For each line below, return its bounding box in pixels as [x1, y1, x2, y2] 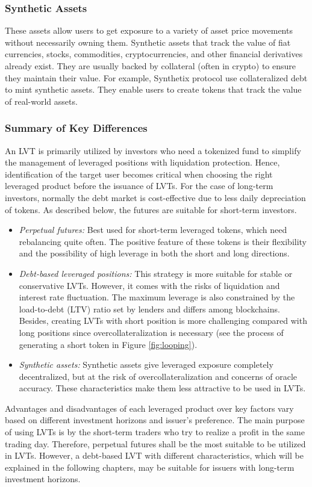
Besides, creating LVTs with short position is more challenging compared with [19, 314, 307, 327]
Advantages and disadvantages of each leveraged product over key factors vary [5, 402, 294, 414]
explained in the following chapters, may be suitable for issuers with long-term [5, 461, 295, 473]
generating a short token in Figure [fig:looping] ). [19, 338, 198, 350]
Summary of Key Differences [5, 120, 148, 135]
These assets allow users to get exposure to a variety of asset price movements [5, 24, 293, 37]
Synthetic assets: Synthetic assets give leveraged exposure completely [19, 358, 273, 371]
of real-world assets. [5, 95, 78, 107]
